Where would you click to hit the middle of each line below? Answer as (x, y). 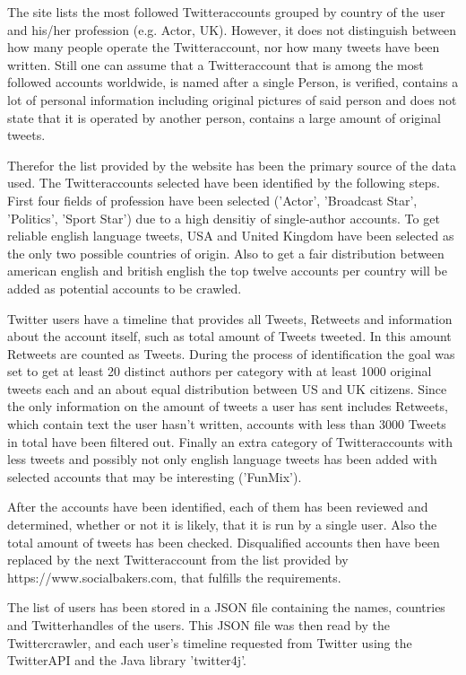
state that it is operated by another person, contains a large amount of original (224, 117)
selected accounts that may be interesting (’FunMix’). (155, 476)
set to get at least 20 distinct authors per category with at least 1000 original (220, 371)
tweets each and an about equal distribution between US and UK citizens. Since (227, 388)
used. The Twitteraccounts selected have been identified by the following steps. (224, 183)
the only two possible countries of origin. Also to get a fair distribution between (226, 253)
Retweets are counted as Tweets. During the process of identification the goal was (231, 353)
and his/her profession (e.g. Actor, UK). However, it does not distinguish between (232, 29)
